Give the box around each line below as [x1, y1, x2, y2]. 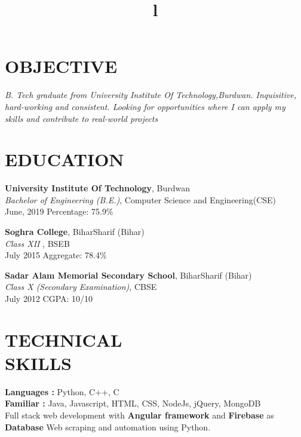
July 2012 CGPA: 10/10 [5, 292, 93, 304]
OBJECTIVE [5, 54, 118, 78]
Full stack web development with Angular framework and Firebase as [5, 409, 274, 421]
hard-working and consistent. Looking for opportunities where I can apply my [5, 100, 285, 112]
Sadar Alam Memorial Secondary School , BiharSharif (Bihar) [5, 268, 252, 281]
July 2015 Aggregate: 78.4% [5, 249, 107, 261]
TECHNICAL [5, 327, 122, 352]
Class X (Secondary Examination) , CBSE [5, 280, 157, 293]
